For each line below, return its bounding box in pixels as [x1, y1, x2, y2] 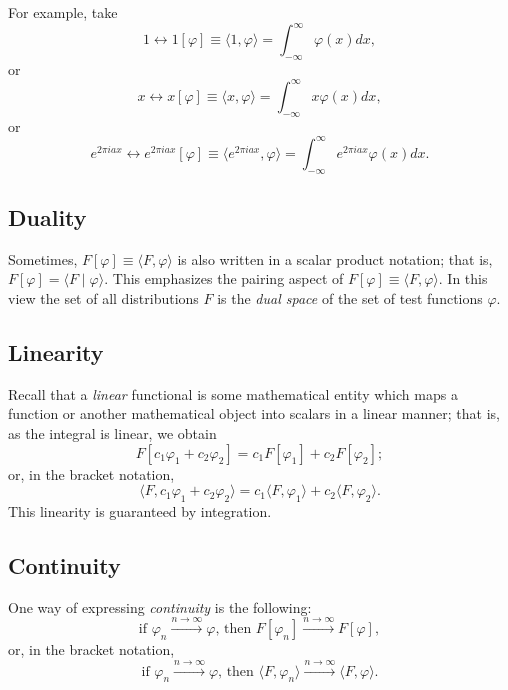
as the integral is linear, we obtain [8, 423, 217, 444]
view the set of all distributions [8, 288, 199, 309]
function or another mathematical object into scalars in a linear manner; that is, [8, 403, 501, 424]
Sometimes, [8, 248, 78, 269]
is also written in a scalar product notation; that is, [177, 248, 493, 269]
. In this [438, 268, 488, 289]
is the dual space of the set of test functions [217, 288, 483, 309]
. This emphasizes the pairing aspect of [104, 268, 344, 289]
